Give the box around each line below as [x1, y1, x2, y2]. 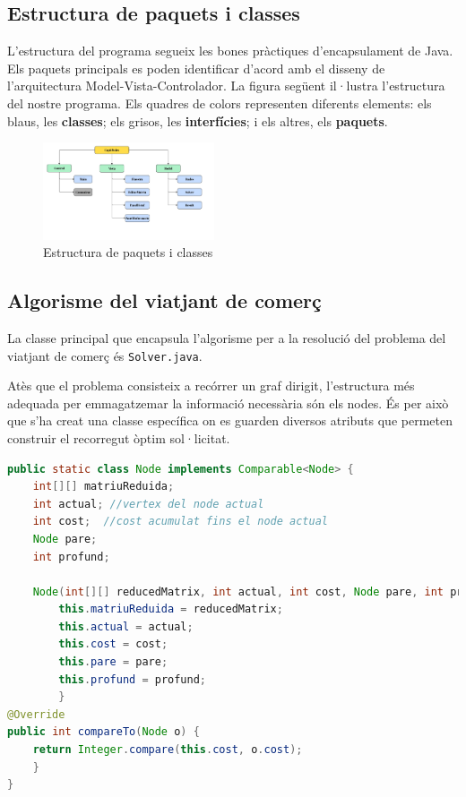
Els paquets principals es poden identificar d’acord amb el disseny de [7, 58, 385, 77]
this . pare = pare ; [58, 656, 168, 669]
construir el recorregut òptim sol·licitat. [7, 428, 230, 447]
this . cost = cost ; [58, 638, 168, 651]
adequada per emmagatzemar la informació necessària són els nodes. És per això [7, 393, 449, 412]
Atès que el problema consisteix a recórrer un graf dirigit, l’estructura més [7, 376, 415, 395]
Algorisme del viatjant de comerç [7, 287, 322, 314]
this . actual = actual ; [58, 620, 194, 633]
